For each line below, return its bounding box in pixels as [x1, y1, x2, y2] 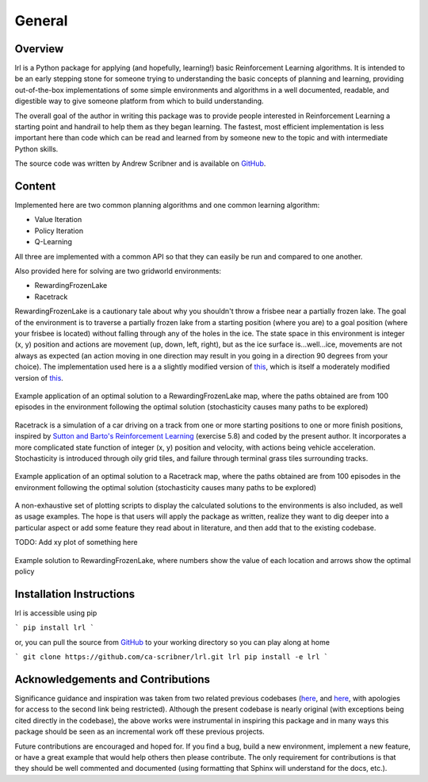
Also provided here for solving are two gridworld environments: [14, 266, 222, 276]
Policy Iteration [34, 226, 83, 236]
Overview [14, 42, 64, 56]
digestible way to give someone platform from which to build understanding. [14, 96, 265, 106]
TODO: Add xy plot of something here [14, 538, 138, 547]
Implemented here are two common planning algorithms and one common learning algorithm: [14, 201, 320, 210]
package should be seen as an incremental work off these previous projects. [14, 726, 265, 737]
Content [14, 179, 56, 193]
